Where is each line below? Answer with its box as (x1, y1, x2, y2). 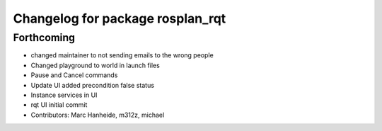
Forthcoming (13, 31, 76, 44)
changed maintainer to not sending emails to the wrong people (30, 51, 214, 59)
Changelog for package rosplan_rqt (13, 11, 226, 26)
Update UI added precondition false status (30, 81, 155, 89)
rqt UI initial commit (30, 101, 88, 109)
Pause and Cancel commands (30, 71, 118, 79)
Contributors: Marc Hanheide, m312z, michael (30, 110, 165, 119)
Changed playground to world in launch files (30, 61, 161, 69)
